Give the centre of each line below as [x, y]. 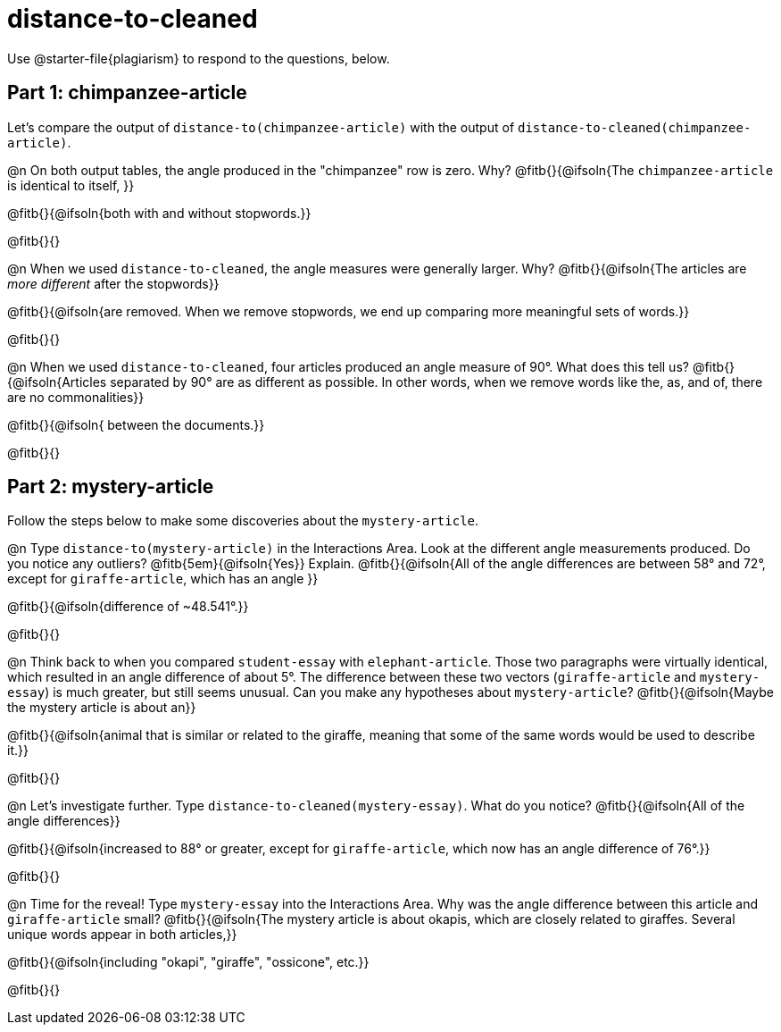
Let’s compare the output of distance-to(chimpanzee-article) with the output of [261, 127]
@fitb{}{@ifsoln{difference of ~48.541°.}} [128, 607]
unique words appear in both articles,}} [122, 935]
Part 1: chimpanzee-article [127, 93]
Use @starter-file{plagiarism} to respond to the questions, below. [199, 58]
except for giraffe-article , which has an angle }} [163, 579]
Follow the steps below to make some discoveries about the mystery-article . [243, 521]
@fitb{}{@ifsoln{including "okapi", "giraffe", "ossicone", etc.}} [188, 962]
